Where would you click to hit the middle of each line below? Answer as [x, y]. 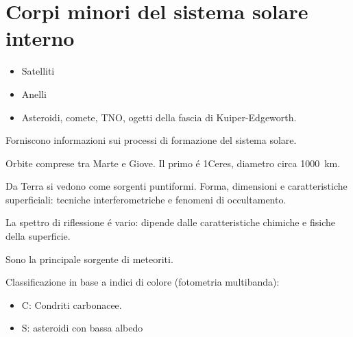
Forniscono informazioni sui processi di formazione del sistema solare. [151, 140]
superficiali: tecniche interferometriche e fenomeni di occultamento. [146, 199]
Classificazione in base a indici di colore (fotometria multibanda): [143, 282]
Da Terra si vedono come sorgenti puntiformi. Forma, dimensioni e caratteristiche [176, 186]
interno [40, 38]
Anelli [34, 93]
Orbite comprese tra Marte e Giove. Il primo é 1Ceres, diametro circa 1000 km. [173, 163]
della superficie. [38, 236]
